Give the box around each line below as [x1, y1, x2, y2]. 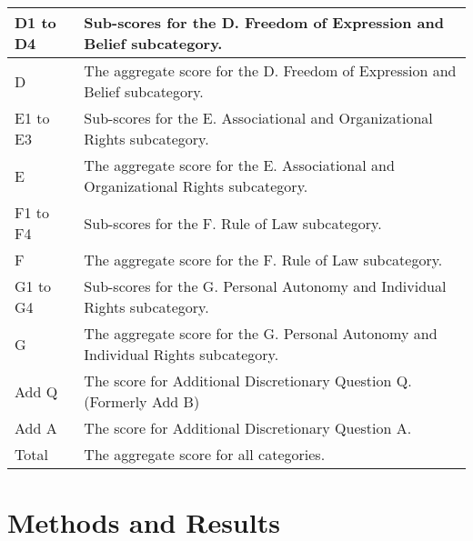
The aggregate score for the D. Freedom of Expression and [84, 60, 457, 81]
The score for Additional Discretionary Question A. [84, 417, 412, 438]
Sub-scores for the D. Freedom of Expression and [84, 12, 444, 33]
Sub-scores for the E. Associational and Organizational [84, 107, 433, 128]
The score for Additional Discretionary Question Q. [84, 370, 412, 391]
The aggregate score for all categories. [84, 444, 326, 465]
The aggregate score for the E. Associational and [84, 155, 395, 175]
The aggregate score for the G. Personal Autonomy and [84, 323, 438, 344]
